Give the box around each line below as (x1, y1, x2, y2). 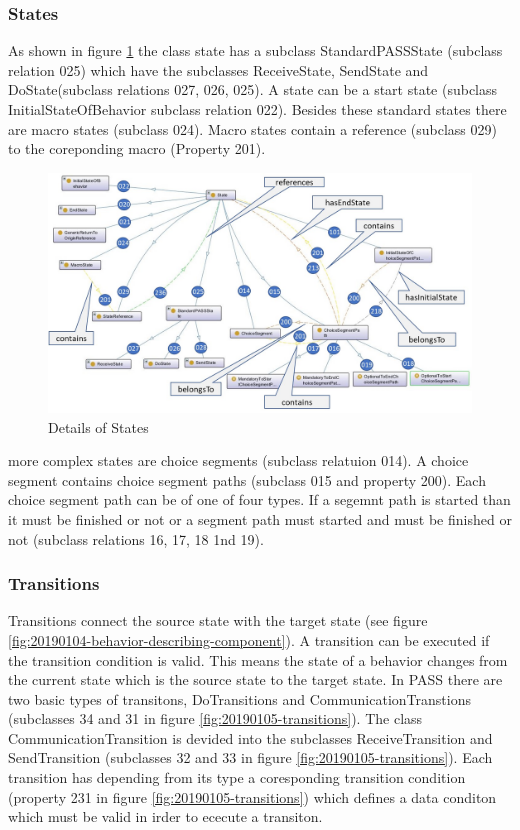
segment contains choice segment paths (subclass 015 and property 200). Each (8, 469, 486, 490)
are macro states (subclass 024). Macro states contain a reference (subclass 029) (8, 118, 497, 139)
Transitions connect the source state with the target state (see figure (8, 610, 428, 631)
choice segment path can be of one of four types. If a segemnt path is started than (8, 489, 511, 510)
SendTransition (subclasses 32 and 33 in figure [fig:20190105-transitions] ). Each (8, 747, 493, 768)
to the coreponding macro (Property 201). (8, 138, 266, 159)
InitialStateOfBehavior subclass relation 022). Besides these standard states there (8, 99, 507, 119)
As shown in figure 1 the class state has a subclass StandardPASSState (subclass (8, 40, 503, 61)
